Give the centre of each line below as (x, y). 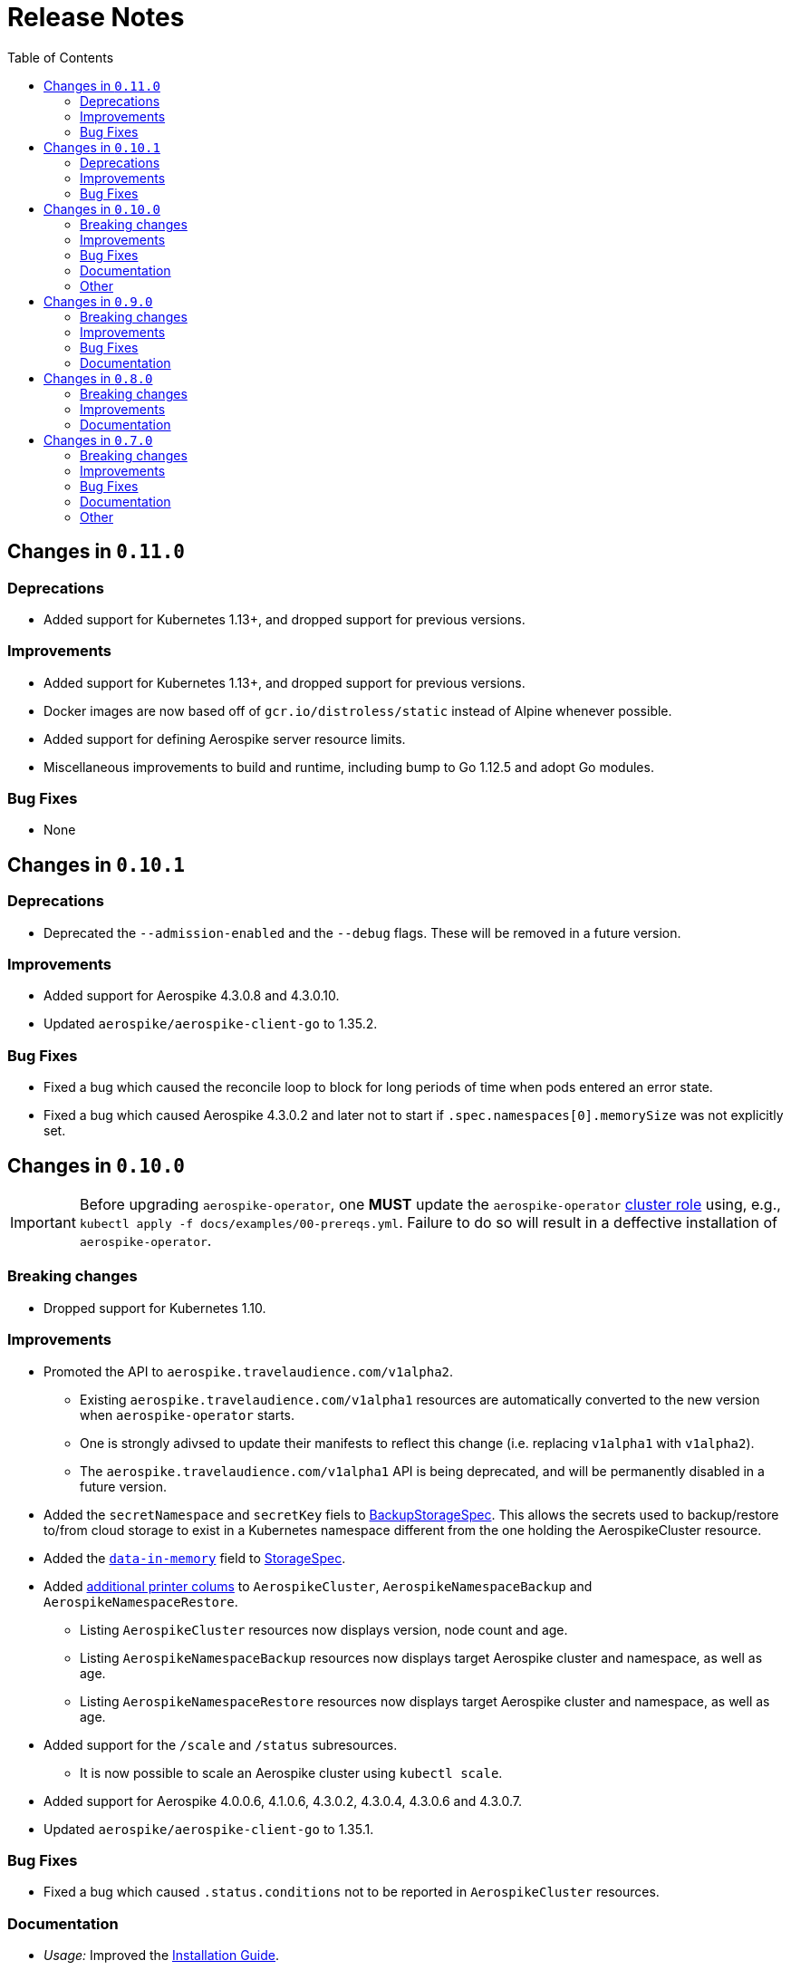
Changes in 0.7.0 (98, 439)
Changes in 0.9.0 (98, 301)
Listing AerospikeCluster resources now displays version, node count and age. (324, 1629)
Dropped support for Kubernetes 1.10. (155, 1308)
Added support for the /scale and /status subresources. (221, 1744)
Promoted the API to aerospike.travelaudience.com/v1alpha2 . (249, 1371)
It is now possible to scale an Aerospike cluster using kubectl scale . (291, 1772)
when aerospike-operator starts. (188, 1415)
